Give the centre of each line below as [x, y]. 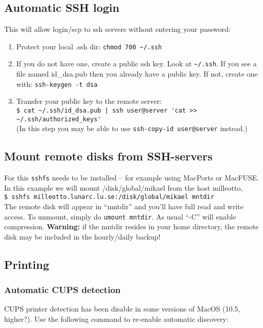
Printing [27, 264]
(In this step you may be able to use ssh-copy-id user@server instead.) [132, 128]
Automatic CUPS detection [63, 290]
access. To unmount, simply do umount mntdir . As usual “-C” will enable [120, 216]
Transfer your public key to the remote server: [89, 101]
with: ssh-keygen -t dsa [57, 84]
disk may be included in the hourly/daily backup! [82, 236]
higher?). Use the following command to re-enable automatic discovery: [116, 319]
